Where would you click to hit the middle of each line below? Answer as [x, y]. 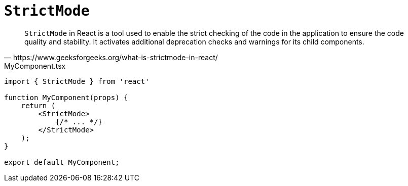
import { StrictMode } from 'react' [77, 81]
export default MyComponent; [62, 162]
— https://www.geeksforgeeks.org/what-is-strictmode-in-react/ [111, 57]
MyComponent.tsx [35, 66]
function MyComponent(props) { [66, 97]
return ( [38, 105]
